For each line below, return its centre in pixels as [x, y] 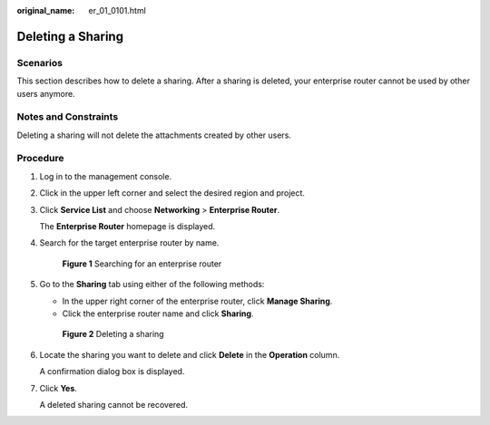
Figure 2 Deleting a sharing [113, 334]
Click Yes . [58, 388]
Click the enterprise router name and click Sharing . [158, 314]
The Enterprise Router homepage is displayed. [127, 226]
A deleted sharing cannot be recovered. [114, 404]
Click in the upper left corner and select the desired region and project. [172, 193]
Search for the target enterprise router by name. [129, 243]
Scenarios [40, 63]
